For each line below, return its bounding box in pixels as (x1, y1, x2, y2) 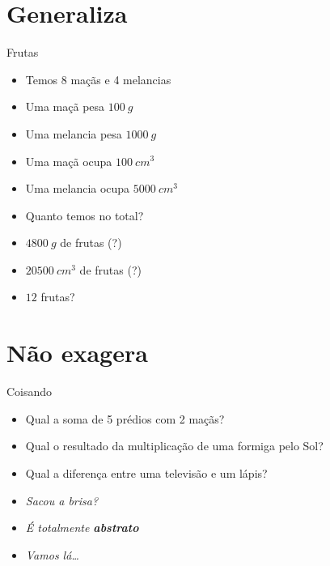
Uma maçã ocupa (25, 152, 112, 169)
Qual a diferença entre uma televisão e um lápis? (25, 464, 268, 481)
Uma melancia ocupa (25, 180, 130, 197)
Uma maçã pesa (25, 98, 105, 115)
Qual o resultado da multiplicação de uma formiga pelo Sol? (25, 437, 324, 454)
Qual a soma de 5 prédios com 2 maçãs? (25, 410, 225, 427)
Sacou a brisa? (25, 492, 99, 509)
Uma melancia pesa (25, 125, 122, 142)
